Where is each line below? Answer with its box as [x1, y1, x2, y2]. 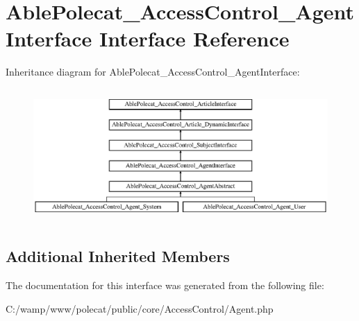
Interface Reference [99, 24, 290, 53]
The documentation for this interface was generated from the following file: [6, 278, 324, 293]
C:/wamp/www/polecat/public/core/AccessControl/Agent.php [6, 301, 274, 315]
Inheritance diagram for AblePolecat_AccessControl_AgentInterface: [6, 64, 300, 79]
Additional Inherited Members [6, 245, 230, 267]
